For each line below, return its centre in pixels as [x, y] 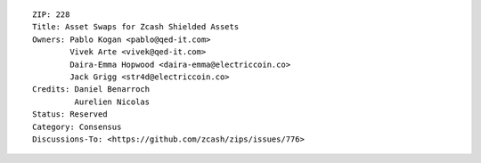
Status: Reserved [70, 114]
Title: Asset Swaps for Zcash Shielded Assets [136, 27]
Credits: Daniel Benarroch [91, 90]
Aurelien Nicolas [112, 102]
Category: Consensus [77, 126]
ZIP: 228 [51, 15]
